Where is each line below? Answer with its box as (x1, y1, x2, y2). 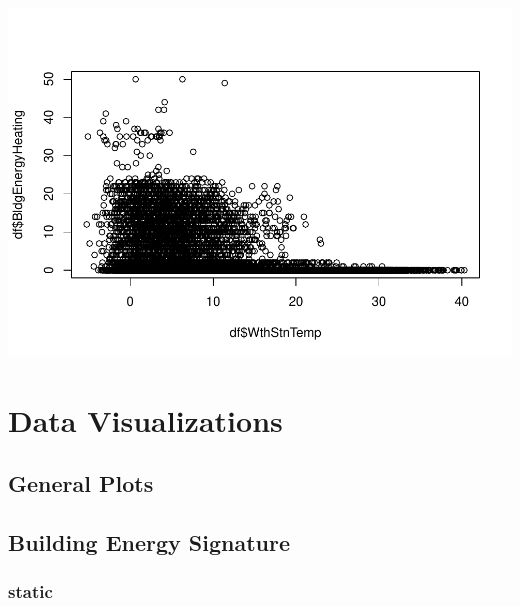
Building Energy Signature (8, 527, 291, 558)
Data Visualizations (8, 399, 283, 440)
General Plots (8, 468, 154, 499)
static (8, 579, 53, 604)
